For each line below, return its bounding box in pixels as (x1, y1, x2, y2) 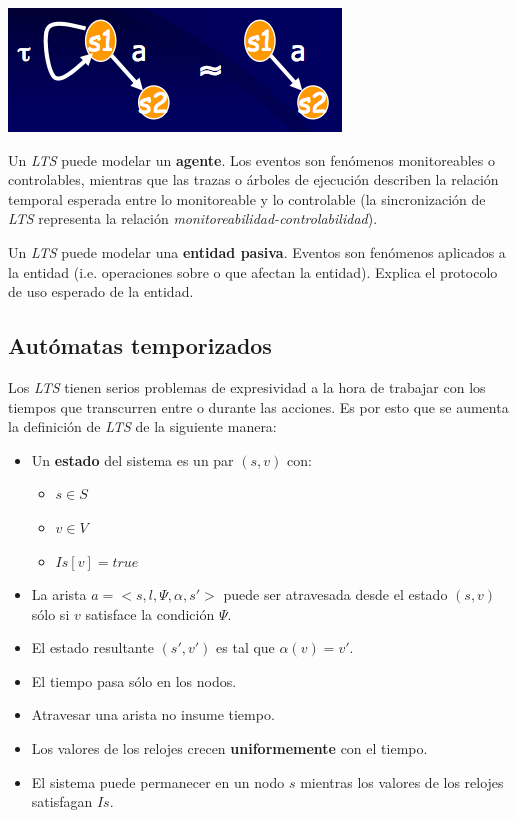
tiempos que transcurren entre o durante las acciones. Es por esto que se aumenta (8, 396, 509, 417)
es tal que (216, 637, 275, 658)
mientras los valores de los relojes (300, 771, 504, 792)
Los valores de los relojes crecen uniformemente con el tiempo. (31, 738, 428, 759)
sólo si (31, 603, 70, 624)
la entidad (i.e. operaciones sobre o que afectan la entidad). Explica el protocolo (8, 261, 498, 282)
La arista (31, 584, 87, 605)
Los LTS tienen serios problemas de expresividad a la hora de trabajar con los (8, 376, 486, 397)
